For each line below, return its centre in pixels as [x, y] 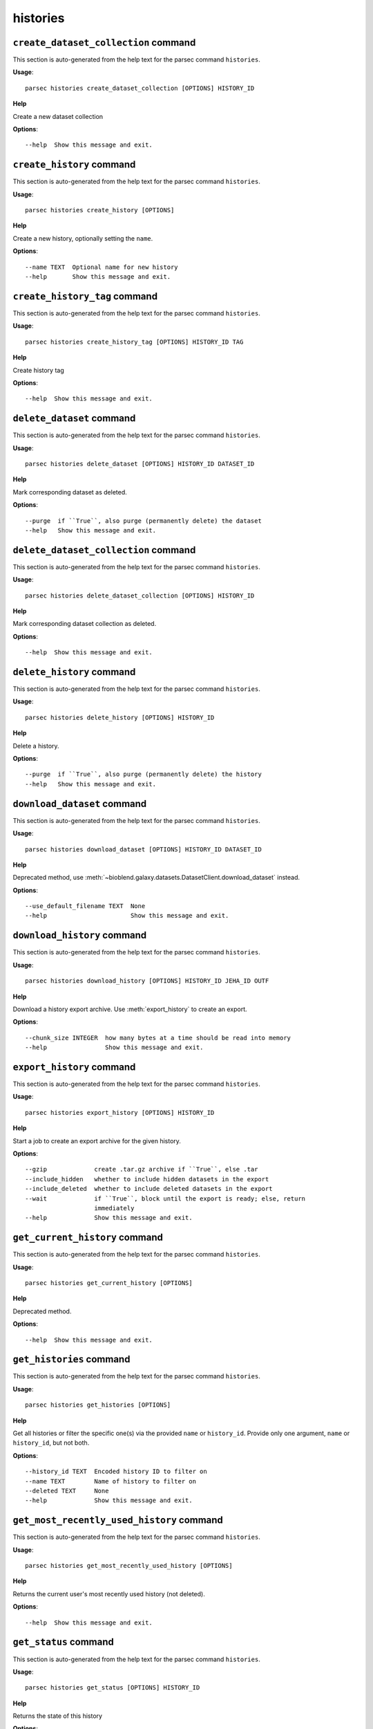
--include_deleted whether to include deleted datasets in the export [149, 1189]
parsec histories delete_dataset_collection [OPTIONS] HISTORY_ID [140, 595]
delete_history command [74, 672]
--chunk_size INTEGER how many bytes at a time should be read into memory [158, 1038]
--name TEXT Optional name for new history [102, 267]
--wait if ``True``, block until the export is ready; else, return [165, 1199]
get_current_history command [88, 1238]
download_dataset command [80, 803]
